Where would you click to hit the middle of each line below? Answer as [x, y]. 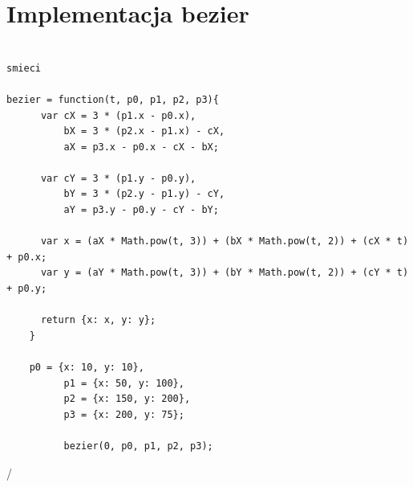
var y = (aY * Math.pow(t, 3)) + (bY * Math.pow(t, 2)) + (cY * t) [225, 273]
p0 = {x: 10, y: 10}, [87, 367]
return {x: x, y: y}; [98, 320]
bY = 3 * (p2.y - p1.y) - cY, [144, 194]
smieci [24, 68]
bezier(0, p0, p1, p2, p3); [138, 446]
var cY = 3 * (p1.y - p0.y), [118, 178]
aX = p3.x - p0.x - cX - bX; [141, 147]
